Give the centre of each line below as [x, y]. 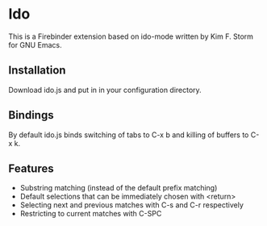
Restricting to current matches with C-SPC [91, 214]
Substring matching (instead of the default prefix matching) [119, 188]
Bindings [31, 115]
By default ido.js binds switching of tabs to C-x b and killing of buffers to [129, 135]
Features [31, 168]
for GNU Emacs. [35, 44]
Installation [37, 71]
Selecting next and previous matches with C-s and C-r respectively [132, 205]
